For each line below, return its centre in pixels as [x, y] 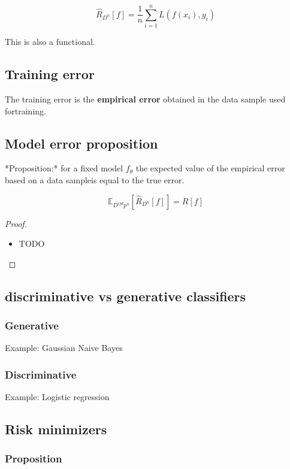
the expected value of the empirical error [210, 168]
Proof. [16, 223]
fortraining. [25, 111]
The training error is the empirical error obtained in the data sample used [145, 99]
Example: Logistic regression [57, 397]
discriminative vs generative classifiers [126, 296]
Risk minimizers [56, 429]
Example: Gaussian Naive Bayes [64, 348]
